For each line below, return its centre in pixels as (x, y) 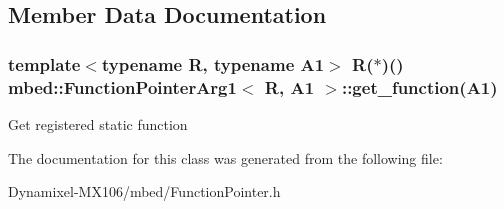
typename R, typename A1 (213, 63)
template (44, 63)
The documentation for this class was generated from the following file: (225, 157)
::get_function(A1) (419, 86)
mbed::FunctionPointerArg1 (122, 86)
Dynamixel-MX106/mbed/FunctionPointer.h (144, 191)
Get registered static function (98, 123)
